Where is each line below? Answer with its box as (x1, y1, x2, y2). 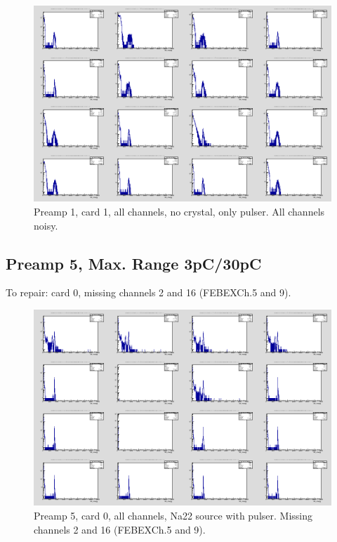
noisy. (34, 218, 58, 232)
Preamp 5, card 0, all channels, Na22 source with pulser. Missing (34, 508, 313, 523)
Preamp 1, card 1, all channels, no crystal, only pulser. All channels (34, 204, 325, 219)
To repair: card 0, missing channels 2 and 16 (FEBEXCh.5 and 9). (6, 285, 291, 300)
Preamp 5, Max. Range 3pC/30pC (6, 252, 262, 274)
